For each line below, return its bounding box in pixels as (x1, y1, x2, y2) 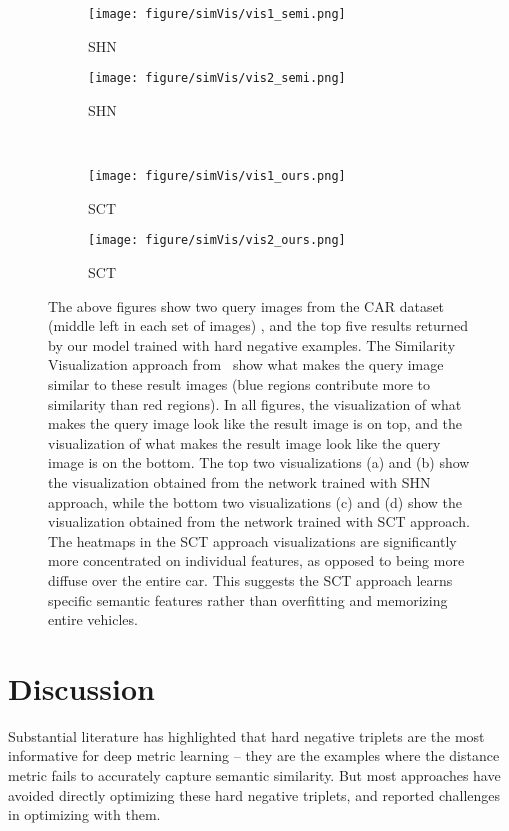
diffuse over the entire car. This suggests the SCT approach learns (48, 569, 453, 590)
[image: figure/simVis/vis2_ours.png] (88, 233, 346, 248)
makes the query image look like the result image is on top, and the (48, 413, 463, 434)
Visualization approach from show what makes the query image (48, 354, 444, 375)
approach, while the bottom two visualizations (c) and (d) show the (48, 491, 463, 512)
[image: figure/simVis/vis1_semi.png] (88, 7, 346, 21)
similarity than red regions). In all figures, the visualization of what (48, 393, 462, 414)
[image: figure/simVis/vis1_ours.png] (88, 169, 346, 184)
